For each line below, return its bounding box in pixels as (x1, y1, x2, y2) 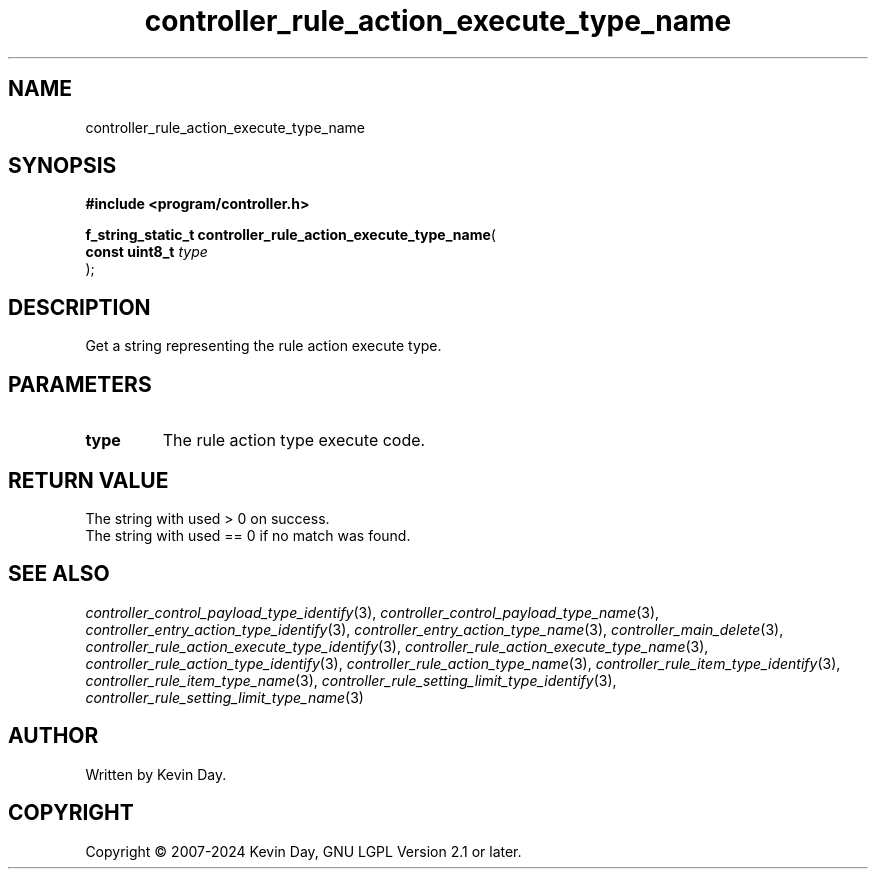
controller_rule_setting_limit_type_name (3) (85, 688, 364, 706)
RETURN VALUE (8, 467, 169, 493)
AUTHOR (8, 723, 99, 749)
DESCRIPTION (8, 294, 151, 320)
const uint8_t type (85, 243, 208, 261)
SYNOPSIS (8, 153, 117, 179)
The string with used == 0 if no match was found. (85, 526, 411, 544)
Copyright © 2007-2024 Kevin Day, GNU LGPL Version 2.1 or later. (85, 842, 522, 860)
